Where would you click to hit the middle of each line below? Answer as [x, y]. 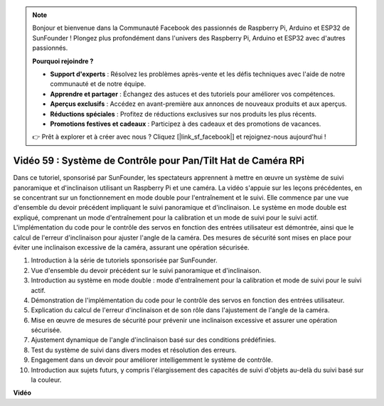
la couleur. [46, 380]
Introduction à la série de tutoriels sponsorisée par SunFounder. [124, 260]
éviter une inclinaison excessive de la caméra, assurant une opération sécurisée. [131, 247]
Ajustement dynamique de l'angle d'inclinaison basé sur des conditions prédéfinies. [154, 340]
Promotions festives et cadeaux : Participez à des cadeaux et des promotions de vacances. [186, 124]
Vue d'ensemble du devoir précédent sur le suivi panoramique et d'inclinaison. [146, 270]
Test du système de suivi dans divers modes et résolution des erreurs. [134, 350]
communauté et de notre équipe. [98, 84]
